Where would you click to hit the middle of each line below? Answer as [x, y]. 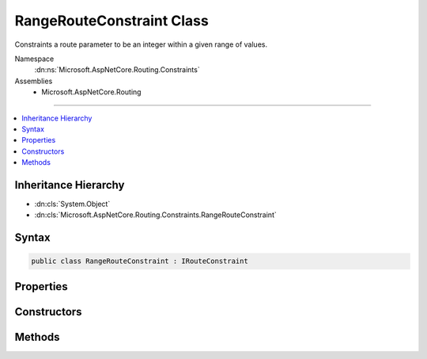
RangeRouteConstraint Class [111, 21]
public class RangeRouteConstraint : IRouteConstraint [140, 261]
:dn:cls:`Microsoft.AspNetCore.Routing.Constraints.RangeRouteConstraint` [155, 215]
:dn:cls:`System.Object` [72, 204]
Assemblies [34, 81]
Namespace [34, 59]
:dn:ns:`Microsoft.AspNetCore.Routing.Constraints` [117, 70]
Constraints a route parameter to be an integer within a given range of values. [141, 44]
